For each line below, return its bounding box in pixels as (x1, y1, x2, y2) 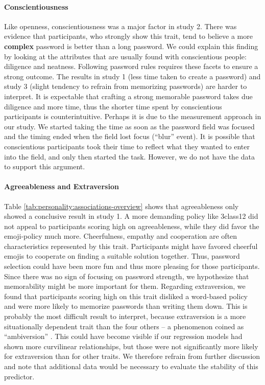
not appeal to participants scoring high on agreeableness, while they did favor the (4, 220, 259, 231)
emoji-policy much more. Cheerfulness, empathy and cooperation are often (4, 231, 237, 241)
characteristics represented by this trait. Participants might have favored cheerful (4, 240, 258, 251)
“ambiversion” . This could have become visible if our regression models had (4, 331, 243, 342)
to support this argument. (4, 161, 85, 172)
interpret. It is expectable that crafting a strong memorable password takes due (4, 90, 253, 101)
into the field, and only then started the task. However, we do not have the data (4, 151, 255, 162)
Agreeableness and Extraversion (4, 181, 119, 192)
